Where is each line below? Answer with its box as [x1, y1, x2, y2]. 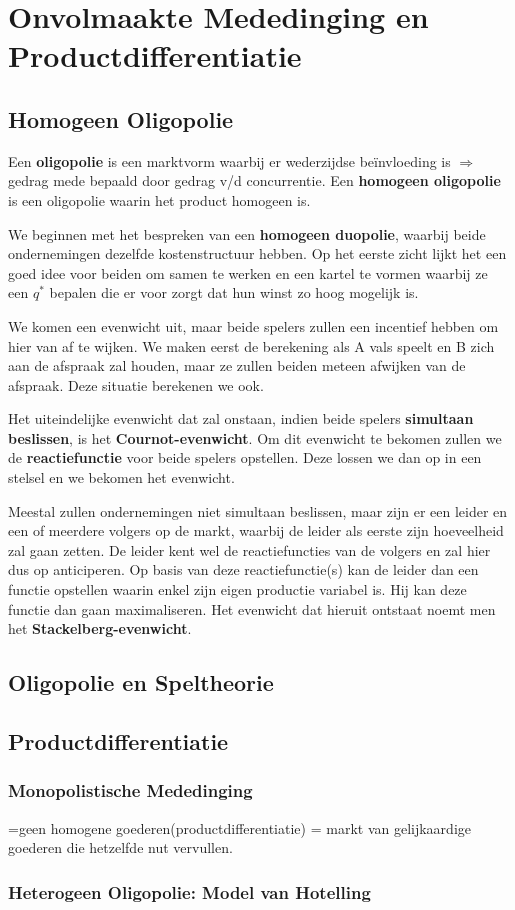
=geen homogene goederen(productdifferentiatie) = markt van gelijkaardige [8, 817, 471, 838]
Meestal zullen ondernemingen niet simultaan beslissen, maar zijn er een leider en [8, 500, 508, 521]
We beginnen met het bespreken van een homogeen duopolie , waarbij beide [8, 223, 486, 244]
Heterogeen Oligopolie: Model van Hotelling [8, 879, 371, 904]
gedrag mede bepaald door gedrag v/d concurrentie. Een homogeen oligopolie [8, 170, 501, 191]
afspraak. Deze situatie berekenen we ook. [8, 374, 264, 395]
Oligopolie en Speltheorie [8, 667, 274, 698]
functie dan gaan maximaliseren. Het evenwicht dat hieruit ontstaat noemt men [8, 598, 496, 619]
